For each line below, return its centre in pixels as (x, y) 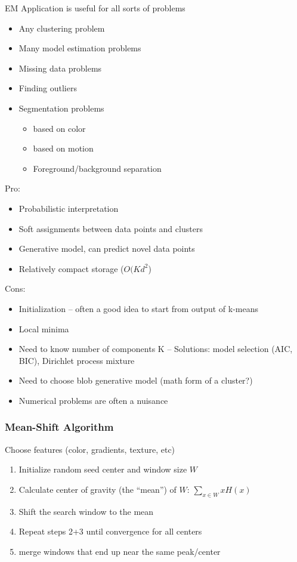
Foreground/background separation (97, 168)
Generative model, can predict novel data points (107, 248)
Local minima (44, 328)
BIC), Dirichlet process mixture (77, 360)
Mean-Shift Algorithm (59, 427)
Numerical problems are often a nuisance (93, 400)
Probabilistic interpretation (69, 208)
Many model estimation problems (80, 48)
